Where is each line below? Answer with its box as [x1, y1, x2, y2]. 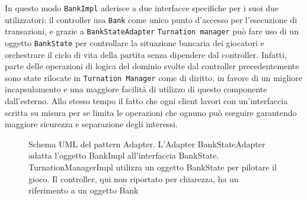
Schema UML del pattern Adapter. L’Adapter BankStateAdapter [28, 137, 266, 150]
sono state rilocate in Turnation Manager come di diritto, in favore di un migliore [5, 71, 302, 83]
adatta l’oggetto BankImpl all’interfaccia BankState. [28, 149, 219, 162]
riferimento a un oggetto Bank [28, 184, 139, 196]
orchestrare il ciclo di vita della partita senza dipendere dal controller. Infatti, [5, 48, 287, 60]
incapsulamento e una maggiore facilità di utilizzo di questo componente [5, 83, 267, 95]
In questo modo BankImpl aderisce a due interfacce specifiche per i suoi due [5, 2, 279, 14]
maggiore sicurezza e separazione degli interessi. [5, 118, 178, 130]
